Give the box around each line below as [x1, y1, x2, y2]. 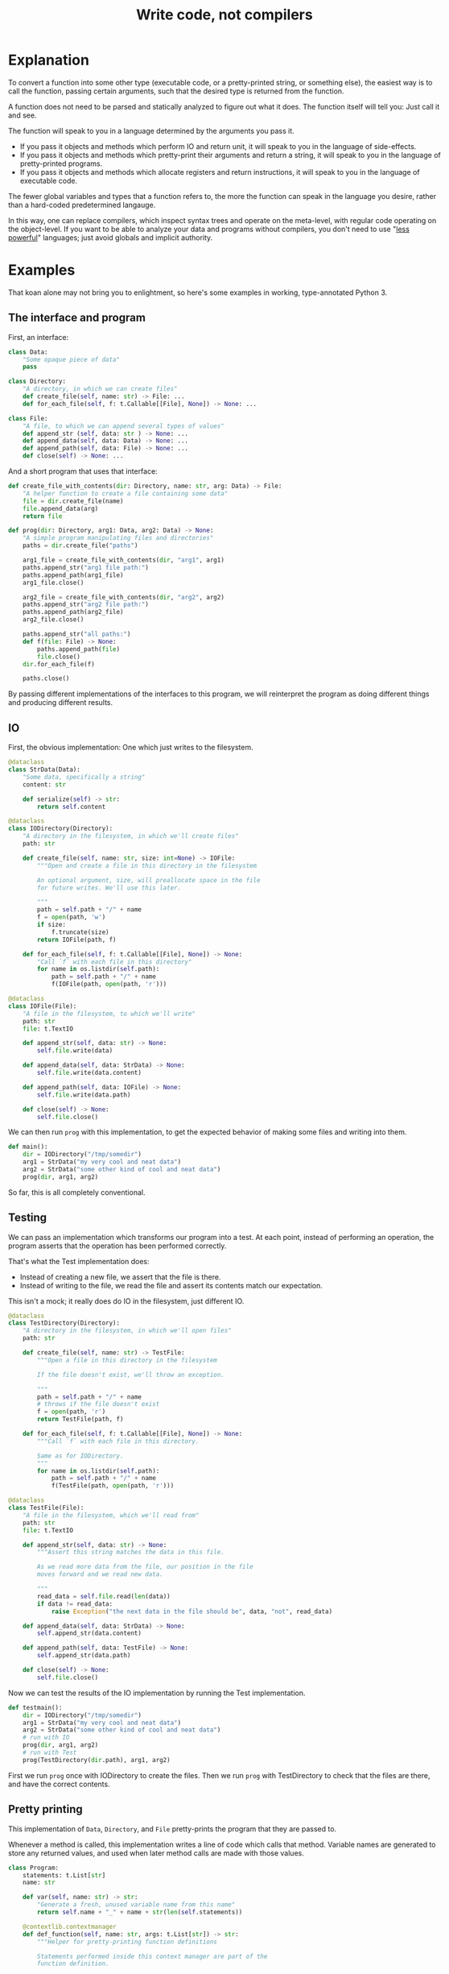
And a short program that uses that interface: [8, 467, 158, 476]
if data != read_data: [36, 1599, 113, 1608]
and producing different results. [8, 698, 113, 707]
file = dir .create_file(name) [22, 497, 124, 505]
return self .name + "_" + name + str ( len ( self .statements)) [36, 1908, 243, 1916]
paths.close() [22, 674, 70, 682]
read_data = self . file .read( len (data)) [36, 1592, 171, 1600]
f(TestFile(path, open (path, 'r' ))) [51, 1482, 175, 1490]
